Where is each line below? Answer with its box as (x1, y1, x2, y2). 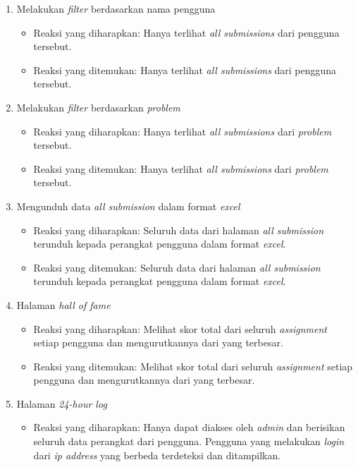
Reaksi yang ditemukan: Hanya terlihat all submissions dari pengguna (33, 62, 337, 77)
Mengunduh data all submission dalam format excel (16, 198, 240, 213)
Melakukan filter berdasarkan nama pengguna (16, 1, 216, 16)
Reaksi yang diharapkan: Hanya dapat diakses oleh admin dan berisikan (33, 420, 345, 435)
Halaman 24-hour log (16, 396, 107, 411)
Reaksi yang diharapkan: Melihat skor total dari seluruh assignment (33, 321, 327, 336)
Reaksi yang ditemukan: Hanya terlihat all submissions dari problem (33, 161, 328, 176)
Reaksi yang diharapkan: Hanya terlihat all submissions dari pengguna (33, 25, 340, 40)
